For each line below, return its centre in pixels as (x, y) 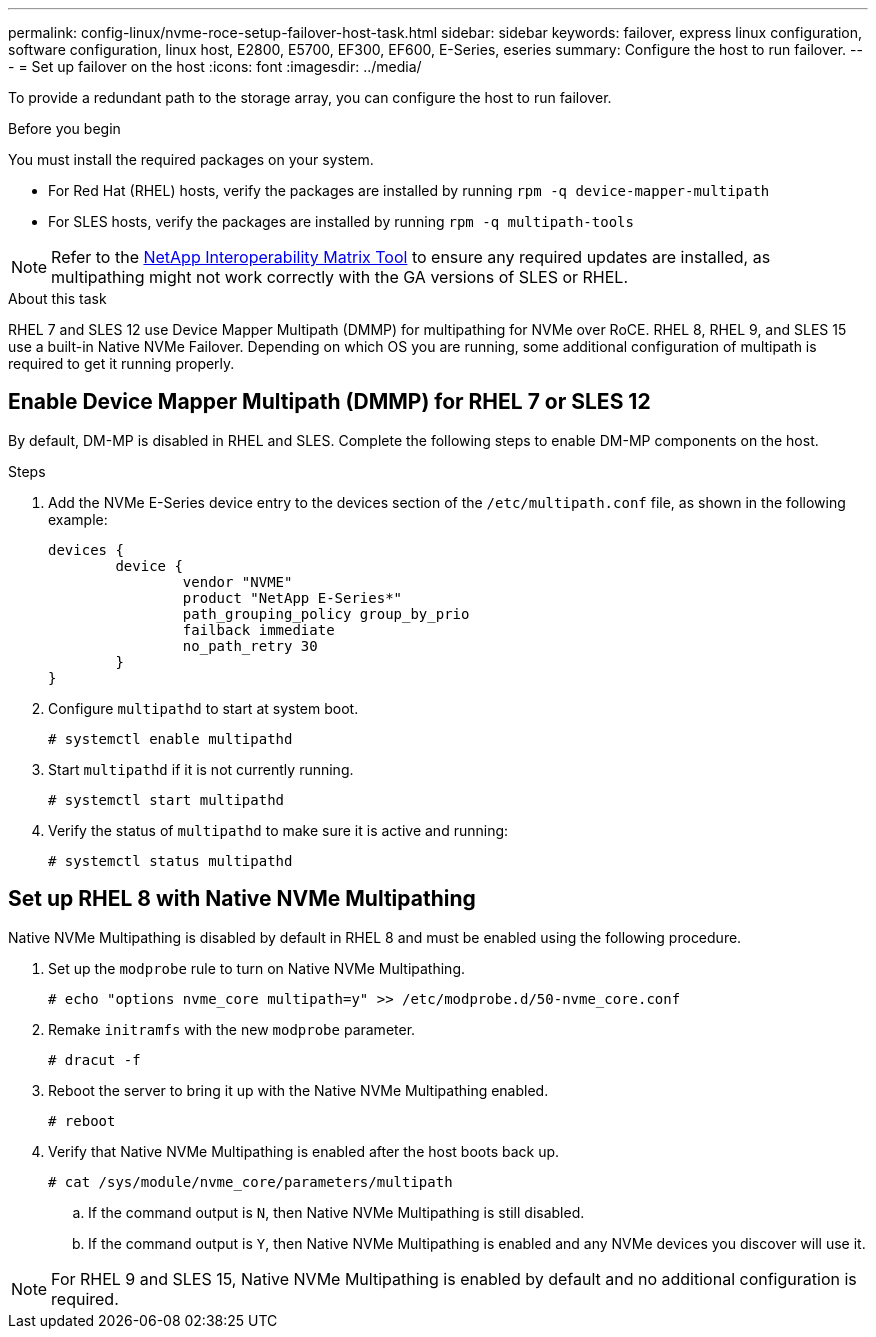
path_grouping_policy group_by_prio (326, 613)
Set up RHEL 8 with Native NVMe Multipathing (242, 899)
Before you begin (64, 128)
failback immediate (258, 629)
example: (78, 519)
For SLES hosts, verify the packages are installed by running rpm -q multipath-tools (341, 221)
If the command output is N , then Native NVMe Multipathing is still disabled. (336, 1212)
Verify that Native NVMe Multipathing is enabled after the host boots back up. (304, 1151)
